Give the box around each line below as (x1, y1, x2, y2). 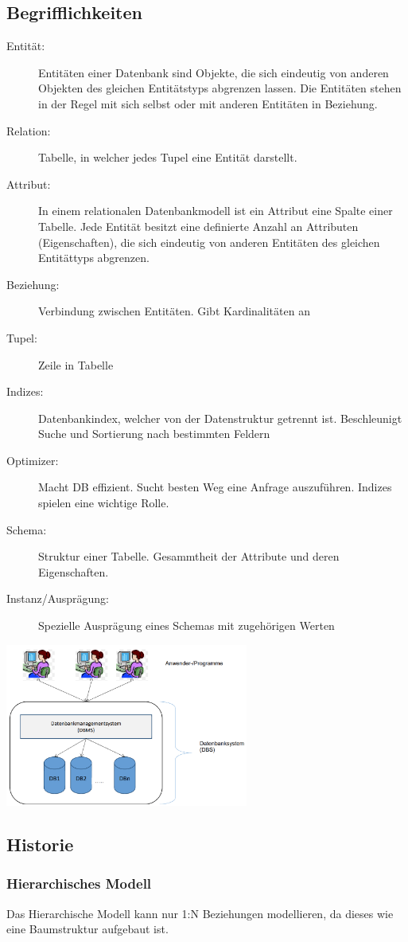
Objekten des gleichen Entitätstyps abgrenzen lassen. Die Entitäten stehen (38, 80, 402, 96)
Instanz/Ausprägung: (6, 590, 109, 607)
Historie (6, 831, 74, 856)
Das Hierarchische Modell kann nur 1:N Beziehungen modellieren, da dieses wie (6, 905, 394, 921)
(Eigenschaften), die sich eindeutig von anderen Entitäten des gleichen (38, 233, 380, 250)
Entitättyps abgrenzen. (38, 249, 150, 266)
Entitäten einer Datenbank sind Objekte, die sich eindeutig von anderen (38, 64, 389, 80)
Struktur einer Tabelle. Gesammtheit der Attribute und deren (38, 548, 340, 565)
